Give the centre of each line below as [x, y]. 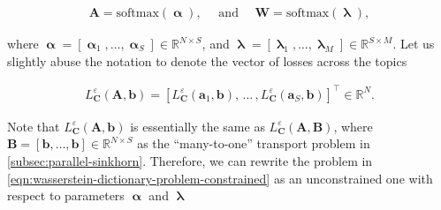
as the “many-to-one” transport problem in [254, 143]
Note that [34, 126]
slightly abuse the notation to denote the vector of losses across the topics [207, 60]
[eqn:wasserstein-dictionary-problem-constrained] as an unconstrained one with [220, 178]
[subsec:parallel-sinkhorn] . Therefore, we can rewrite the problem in [190, 160]
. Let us [414, 44]
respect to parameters [66, 195]
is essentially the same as [198, 126]
